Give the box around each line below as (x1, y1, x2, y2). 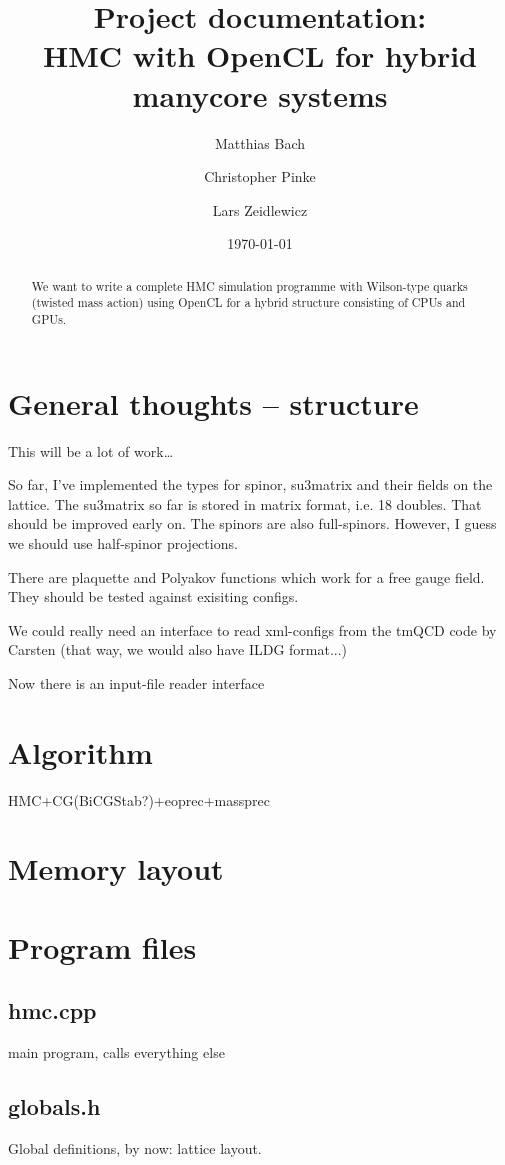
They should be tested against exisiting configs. (8, 586, 299, 607)
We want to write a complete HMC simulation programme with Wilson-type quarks (31, 277, 468, 294)
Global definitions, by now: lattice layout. (8, 1137, 262, 1158)
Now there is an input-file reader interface (8, 672, 265, 693)
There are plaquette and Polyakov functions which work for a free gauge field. (8, 566, 485, 587)
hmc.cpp (8, 995, 97, 1026)
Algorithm (8, 731, 153, 772)
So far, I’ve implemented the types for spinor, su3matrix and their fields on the (8, 474, 493, 495)
